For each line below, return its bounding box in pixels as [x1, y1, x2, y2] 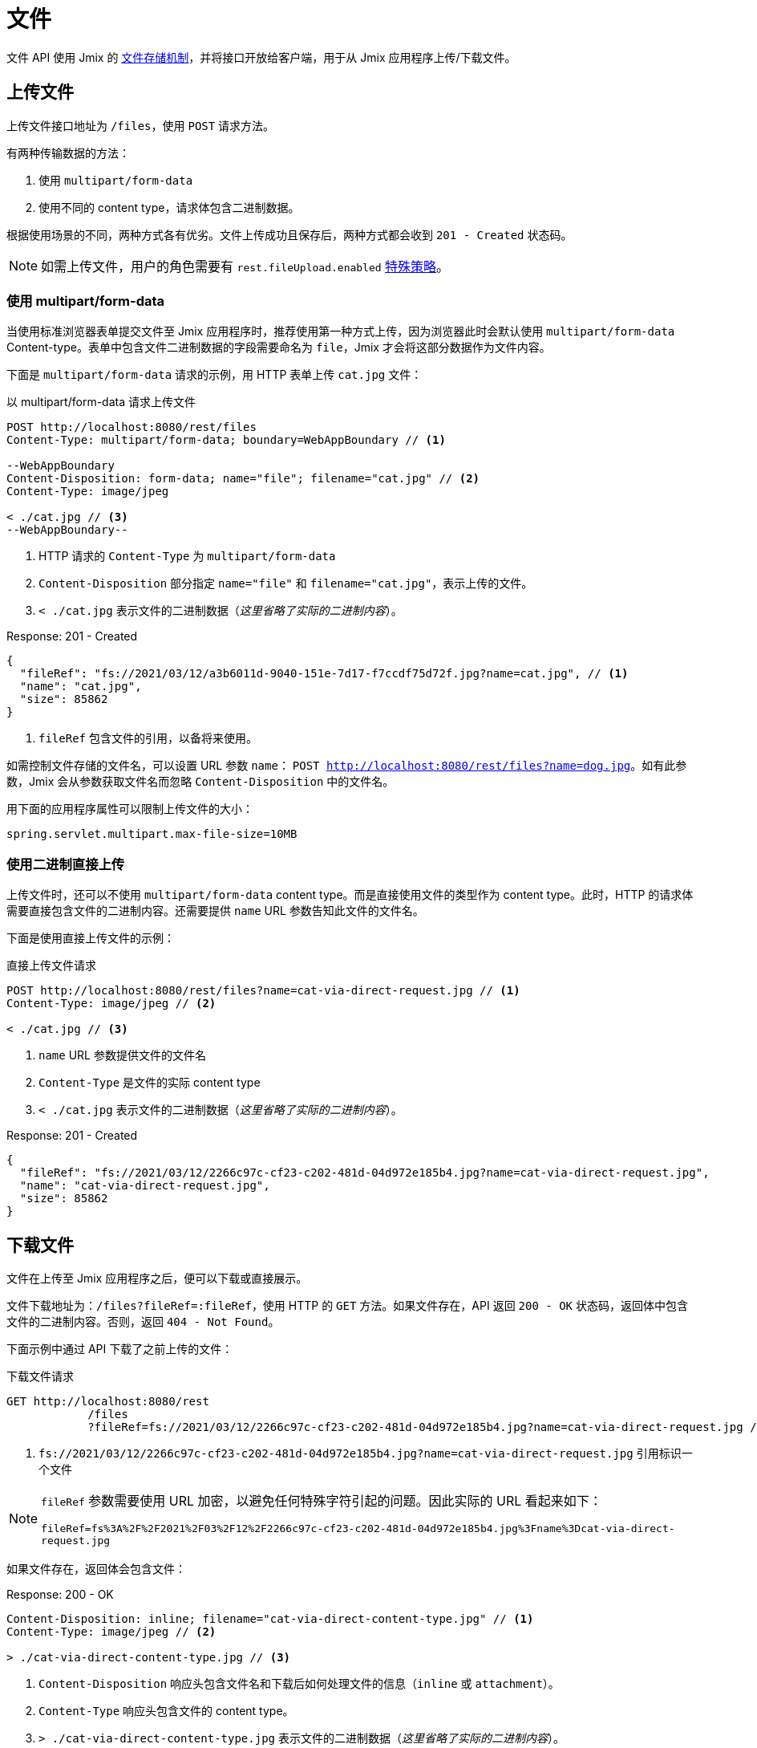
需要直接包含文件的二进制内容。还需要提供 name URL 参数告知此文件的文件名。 [6, 904, 424, 918]
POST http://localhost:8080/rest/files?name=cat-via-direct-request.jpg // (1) [6, 984, 520, 998]
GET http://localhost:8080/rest [6, 1394, 209, 1408]
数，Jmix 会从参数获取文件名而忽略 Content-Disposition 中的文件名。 [6, 774, 395, 789]
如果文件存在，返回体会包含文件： [6, 1561, 186, 1575]
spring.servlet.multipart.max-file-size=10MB [6, 827, 298, 841]
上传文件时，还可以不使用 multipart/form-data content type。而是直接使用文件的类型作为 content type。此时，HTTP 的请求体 [6, 888, 694, 902]
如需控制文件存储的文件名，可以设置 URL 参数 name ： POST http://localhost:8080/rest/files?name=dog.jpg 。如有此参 [6, 758, 687, 773]
